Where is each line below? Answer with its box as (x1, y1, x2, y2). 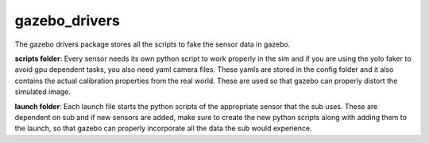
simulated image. (14, 87, 71, 96)
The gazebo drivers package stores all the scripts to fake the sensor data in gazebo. (14, 40, 291, 49)
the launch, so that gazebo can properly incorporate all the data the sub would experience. (14, 123, 312, 134)
